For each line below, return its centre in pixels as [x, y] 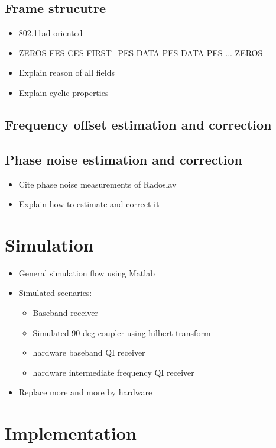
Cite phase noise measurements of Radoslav [98, 184]
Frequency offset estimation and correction [138, 124]
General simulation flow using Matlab [87, 273]
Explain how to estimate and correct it [89, 204]
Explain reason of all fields [66, 72]
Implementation [71, 433]
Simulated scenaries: [55, 293]
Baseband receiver [65, 313]
